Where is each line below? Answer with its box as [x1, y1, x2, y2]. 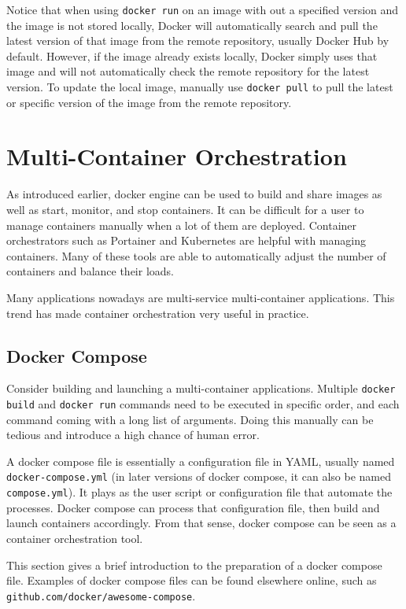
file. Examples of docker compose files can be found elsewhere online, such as [6, 572, 377, 589]
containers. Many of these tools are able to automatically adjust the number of [6, 247, 386, 264]
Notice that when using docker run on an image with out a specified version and [6, 2, 399, 17]
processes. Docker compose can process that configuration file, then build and [6, 499, 380, 515]
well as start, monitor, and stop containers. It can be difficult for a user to [6, 201, 364, 217]
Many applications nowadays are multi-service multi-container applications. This [6, 289, 395, 305]
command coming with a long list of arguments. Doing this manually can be [6, 411, 374, 427]
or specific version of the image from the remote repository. [6, 94, 292, 110]
